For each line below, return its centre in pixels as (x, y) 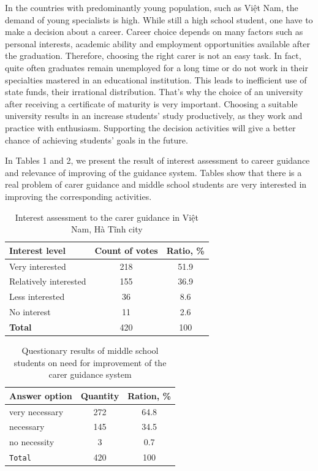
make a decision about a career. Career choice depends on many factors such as (154, 32)
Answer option (41, 395)
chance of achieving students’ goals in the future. (97, 140)
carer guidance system (90, 374)
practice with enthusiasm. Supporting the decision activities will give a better (150, 127)
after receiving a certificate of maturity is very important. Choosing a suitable (151, 103)
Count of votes (126, 250)
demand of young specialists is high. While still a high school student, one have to (159, 19)
